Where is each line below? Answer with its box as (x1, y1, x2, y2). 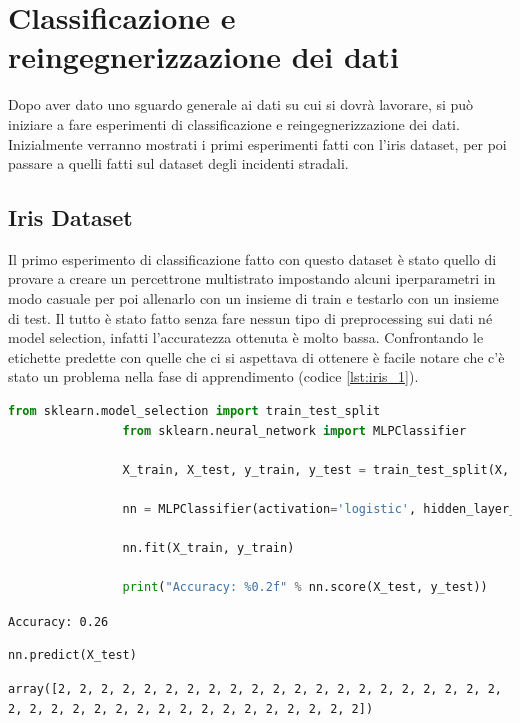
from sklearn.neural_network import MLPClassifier (122, 423, 467, 438)
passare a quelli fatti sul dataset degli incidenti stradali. (8, 153, 349, 174)
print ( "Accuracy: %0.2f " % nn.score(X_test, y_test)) (122, 580, 488, 595)
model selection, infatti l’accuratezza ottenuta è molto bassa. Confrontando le (8, 327, 484, 348)
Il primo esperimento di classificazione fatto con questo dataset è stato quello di (8, 248, 497, 269)
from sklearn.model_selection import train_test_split (8, 404, 381, 419)
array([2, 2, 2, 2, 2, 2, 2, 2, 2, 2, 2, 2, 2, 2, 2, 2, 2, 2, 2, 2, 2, (8, 682, 502, 697)
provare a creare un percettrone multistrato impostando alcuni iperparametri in (8, 268, 496, 289)
